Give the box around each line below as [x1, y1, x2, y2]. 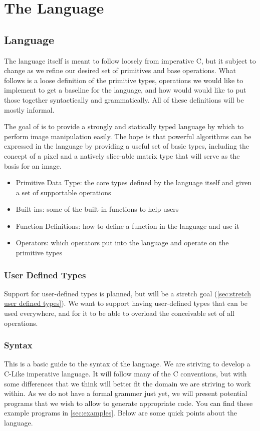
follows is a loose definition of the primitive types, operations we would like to [4, 75, 243, 85]
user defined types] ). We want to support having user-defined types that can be [4, 298, 247, 308]
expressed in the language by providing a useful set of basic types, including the [4, 141, 249, 151]
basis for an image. [4, 160, 62, 171]
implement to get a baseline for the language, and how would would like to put [4, 85, 246, 95]
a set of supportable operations [16, 187, 111, 197]
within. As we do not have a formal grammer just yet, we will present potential [4, 388, 247, 398]
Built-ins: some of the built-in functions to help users [16, 204, 179, 214]
